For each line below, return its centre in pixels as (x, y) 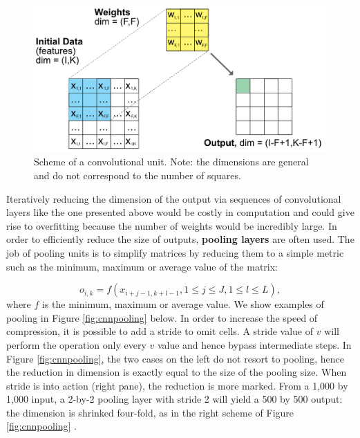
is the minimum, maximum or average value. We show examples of (183, 304)
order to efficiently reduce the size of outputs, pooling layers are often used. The (180, 239)
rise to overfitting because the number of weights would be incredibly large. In (172, 225)
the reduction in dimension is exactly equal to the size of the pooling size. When (177, 372)
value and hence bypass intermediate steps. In (254, 344)
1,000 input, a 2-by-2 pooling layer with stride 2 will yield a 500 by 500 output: (174, 399)
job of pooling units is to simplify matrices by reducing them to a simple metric (175, 252)
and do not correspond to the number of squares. (138, 175)
